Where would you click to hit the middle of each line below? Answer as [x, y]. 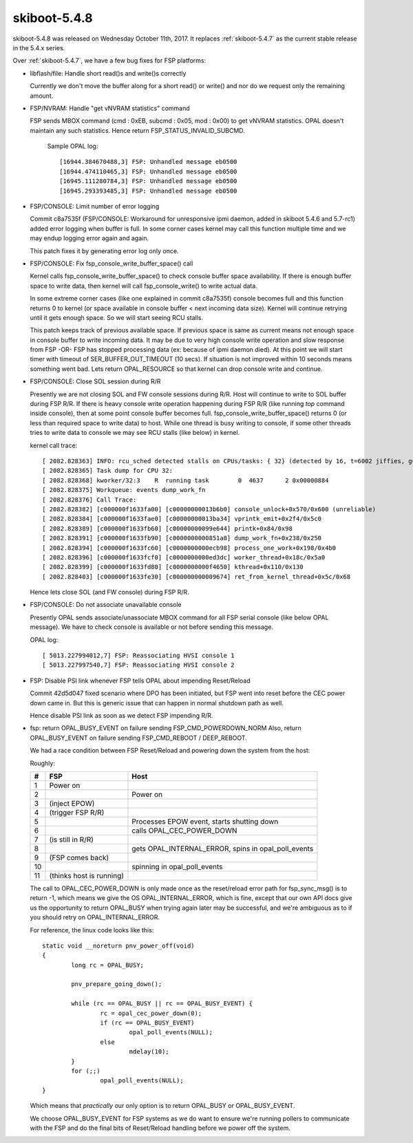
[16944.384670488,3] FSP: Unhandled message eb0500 [148, 162]
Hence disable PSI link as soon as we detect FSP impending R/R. [121, 715]
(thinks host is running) [86, 875]
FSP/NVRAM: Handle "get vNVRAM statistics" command [110, 108]
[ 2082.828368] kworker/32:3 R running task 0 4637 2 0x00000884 [186, 480]
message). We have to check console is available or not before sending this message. [151, 627]
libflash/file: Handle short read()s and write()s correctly [108, 73]
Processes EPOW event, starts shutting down [205, 821]
